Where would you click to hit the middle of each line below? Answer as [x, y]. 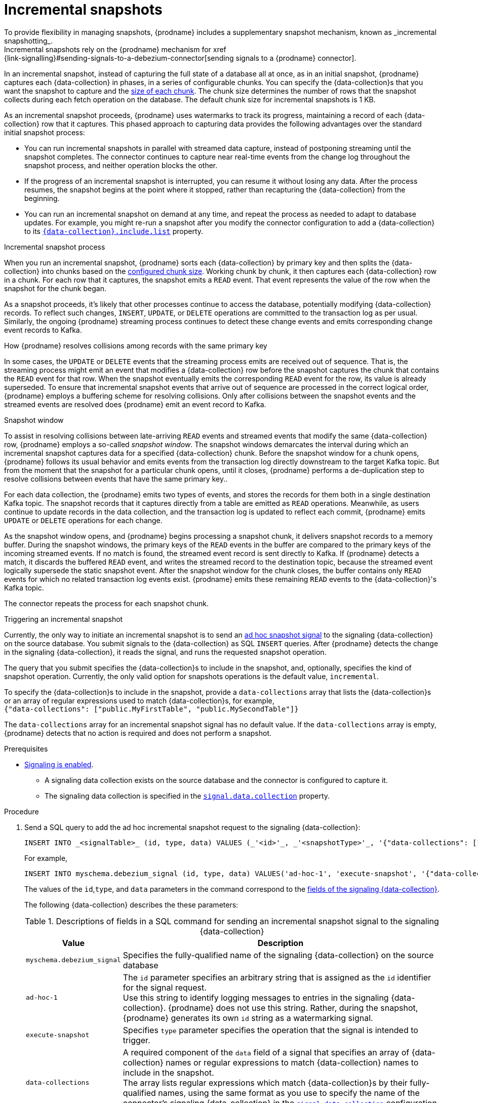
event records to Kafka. [43, 330]
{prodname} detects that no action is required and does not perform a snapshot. [138, 733]
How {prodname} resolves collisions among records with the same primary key [136, 345]
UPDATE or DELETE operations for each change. [83, 520]
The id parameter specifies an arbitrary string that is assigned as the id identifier [277, 977]
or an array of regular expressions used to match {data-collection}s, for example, [139, 700]
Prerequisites [26, 749]
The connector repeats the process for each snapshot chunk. [107, 603]
